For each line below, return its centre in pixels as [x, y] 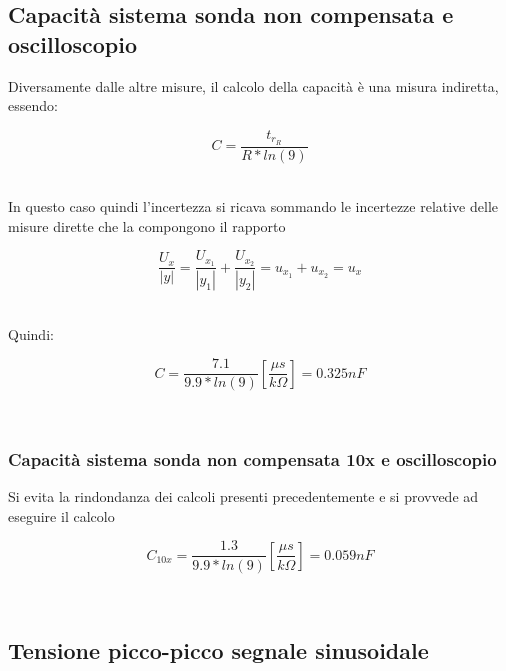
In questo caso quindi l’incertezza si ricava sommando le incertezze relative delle [253, 206]
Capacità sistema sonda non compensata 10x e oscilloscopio [252, 458]
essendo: [33, 105]
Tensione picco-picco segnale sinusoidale [218, 650]
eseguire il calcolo [61, 515]
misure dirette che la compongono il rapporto [147, 225]
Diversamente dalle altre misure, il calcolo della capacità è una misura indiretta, [253, 85]
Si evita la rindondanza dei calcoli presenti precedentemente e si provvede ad [243, 496]
